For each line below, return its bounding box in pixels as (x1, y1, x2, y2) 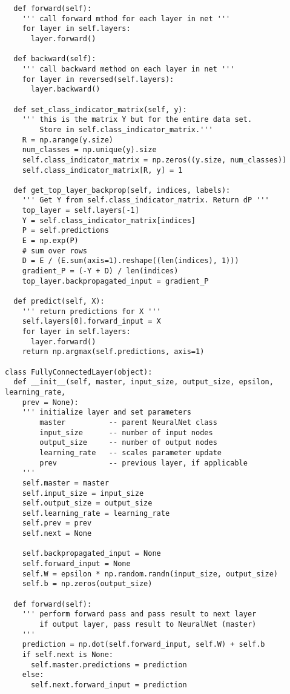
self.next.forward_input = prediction (30, 680, 187, 689)
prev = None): (22, 398, 79, 407)
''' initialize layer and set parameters (22, 408, 191, 417)
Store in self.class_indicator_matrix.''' (39, 125, 213, 134)
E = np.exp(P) (22, 236, 79, 245)
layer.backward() (30, 85, 101, 94)
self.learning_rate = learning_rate (22, 509, 170, 518)
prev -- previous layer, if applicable (39, 458, 248, 467)
